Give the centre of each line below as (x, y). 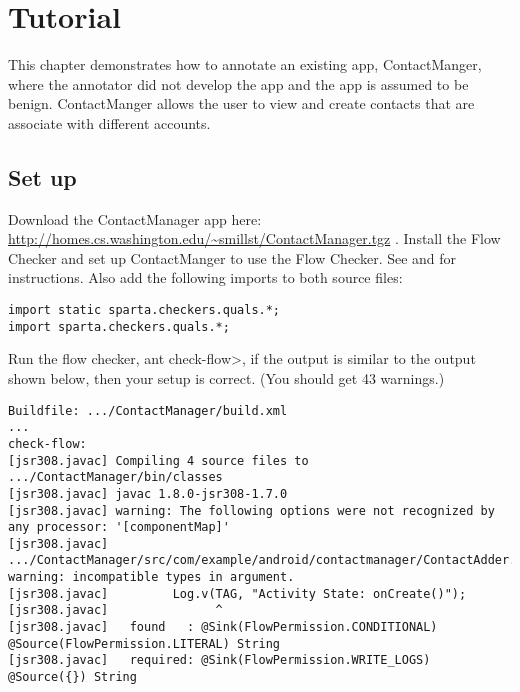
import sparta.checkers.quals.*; (119, 326)
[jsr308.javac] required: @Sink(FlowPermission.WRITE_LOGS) (219, 660)
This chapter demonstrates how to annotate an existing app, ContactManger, (245, 64)
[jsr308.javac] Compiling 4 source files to (158, 460)
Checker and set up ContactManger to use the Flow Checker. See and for (232, 257)
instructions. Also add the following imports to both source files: (205, 277)
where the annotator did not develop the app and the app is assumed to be (238, 83)
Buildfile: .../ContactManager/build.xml (148, 410)
